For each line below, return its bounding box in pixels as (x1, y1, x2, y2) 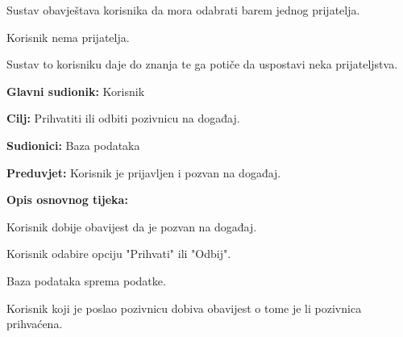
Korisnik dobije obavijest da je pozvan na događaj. (6, 218, 257, 235)
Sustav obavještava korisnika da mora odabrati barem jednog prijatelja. (6, 2, 360, 18)
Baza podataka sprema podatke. (6, 272, 166, 289)
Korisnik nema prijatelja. (6, 28, 130, 45)
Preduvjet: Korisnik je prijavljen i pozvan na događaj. (6, 164, 281, 181)
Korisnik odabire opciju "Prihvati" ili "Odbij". (6, 245, 231, 262)
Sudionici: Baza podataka (6, 136, 140, 153)
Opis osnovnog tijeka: (6, 191, 128, 208)
